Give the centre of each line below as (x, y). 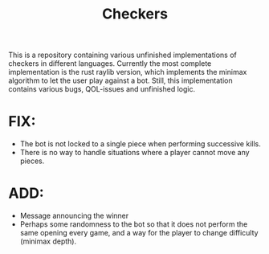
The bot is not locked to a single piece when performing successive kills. (140, 144)
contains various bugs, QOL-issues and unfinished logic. (102, 89)
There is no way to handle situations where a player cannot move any (135, 153)
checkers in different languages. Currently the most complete (110, 63)
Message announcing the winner (74, 216)
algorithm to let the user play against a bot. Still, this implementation (120, 80)
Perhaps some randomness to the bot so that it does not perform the (134, 224)
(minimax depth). (48, 241)
